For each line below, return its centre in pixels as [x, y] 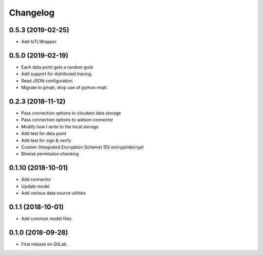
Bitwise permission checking [50, 154]
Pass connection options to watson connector [67, 120]
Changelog [32, 13]
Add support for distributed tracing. [57, 74]
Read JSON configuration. [47, 81]
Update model [35, 186]
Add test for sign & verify [46, 140]
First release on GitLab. [45, 244]
